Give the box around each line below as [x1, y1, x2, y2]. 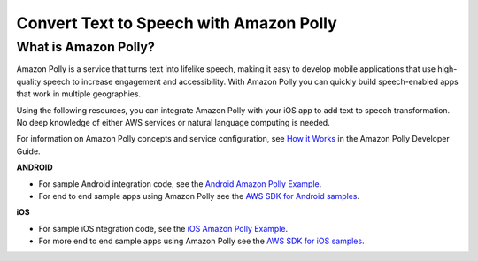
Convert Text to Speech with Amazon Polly [16, 13, 338, 33]
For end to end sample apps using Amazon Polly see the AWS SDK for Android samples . [38, 190, 360, 201]
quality [16, 76, 42, 87]
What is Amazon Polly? [16, 39, 155, 55]
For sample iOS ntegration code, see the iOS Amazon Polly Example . [38, 223, 288, 234]
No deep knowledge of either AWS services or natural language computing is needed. [16, 117, 331, 127]
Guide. [16, 146, 41, 157]
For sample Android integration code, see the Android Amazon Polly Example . [38, 178, 322, 189]
